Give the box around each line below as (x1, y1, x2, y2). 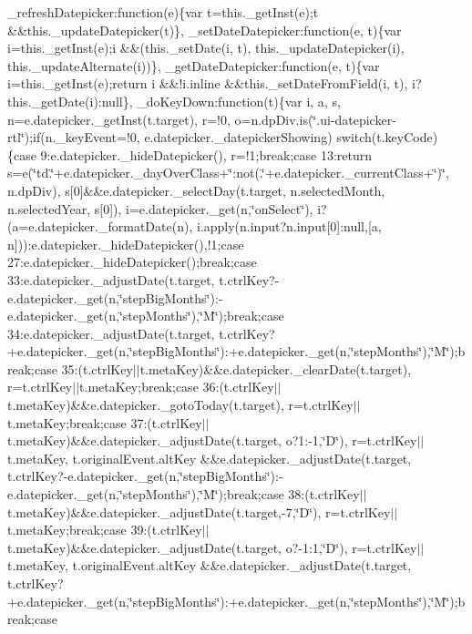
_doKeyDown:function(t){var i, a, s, (137, 91, 341, 110)
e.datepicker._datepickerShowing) (144, 128, 333, 147)
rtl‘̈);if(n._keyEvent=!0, (7, 128, 140, 147)
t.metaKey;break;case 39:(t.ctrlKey (7, 520, 202, 539)
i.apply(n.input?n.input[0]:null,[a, (196, 217, 382, 236)
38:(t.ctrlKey (288, 485, 360, 504)
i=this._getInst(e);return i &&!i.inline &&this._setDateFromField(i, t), (7, 74, 408, 93)
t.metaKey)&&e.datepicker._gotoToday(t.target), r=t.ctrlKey (7, 395, 354, 414)
